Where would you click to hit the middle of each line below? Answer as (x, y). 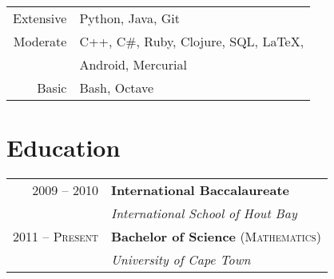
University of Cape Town (181, 260)
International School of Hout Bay (204, 213)
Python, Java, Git (129, 18)
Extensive (40, 18)
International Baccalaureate (200, 190)
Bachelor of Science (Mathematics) (216, 237)
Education (64, 147)
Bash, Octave (117, 88)
